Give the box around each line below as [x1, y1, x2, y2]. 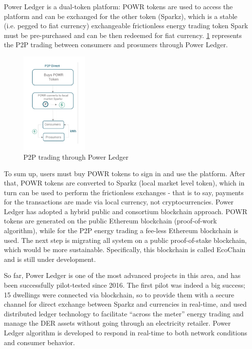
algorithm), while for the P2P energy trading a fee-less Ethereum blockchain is [4, 225, 238, 236]
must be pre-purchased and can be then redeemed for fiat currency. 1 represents [4, 30, 242, 40]
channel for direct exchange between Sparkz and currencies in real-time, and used [4, 299, 247, 309]
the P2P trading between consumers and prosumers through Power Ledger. [4, 39, 228, 50]
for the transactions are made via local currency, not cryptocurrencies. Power [4, 197, 234, 207]
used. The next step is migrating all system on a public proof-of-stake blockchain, [4, 235, 247, 245]
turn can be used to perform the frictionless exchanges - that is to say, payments [4, 187, 244, 197]
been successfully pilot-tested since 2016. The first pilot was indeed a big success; [4, 280, 246, 290]
